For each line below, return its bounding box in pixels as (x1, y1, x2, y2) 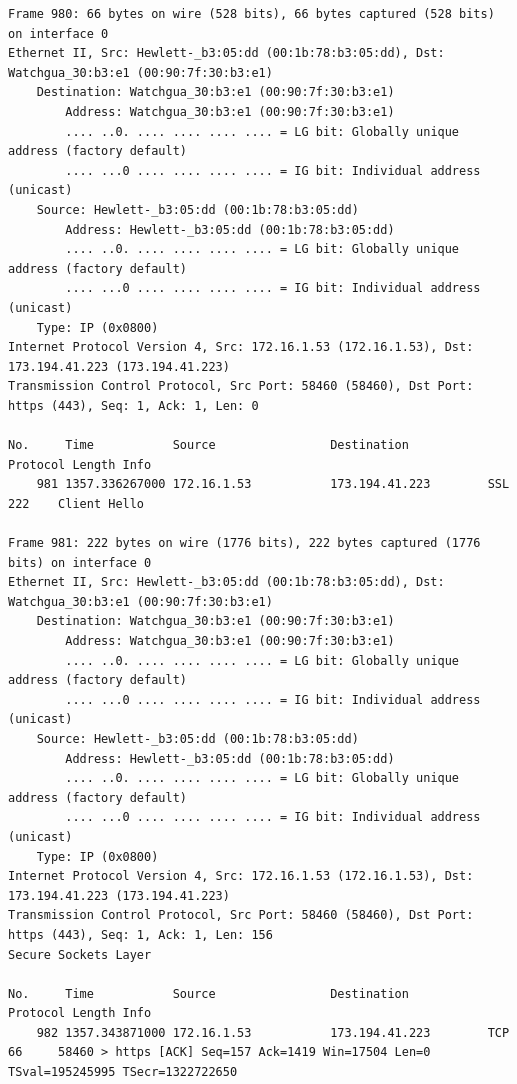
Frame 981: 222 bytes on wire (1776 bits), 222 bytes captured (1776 (8, 536, 481, 551)
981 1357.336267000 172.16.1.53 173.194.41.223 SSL (36, 477, 510, 492)
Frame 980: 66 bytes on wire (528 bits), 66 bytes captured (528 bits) (8, 7, 495, 21)
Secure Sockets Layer (8, 947, 152, 962)
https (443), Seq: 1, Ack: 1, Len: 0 (8, 398, 259, 413)
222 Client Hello (8, 496, 145, 511)
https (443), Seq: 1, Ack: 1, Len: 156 (8, 927, 273, 942)
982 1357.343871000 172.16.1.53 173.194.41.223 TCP (36, 1025, 510, 1040)
